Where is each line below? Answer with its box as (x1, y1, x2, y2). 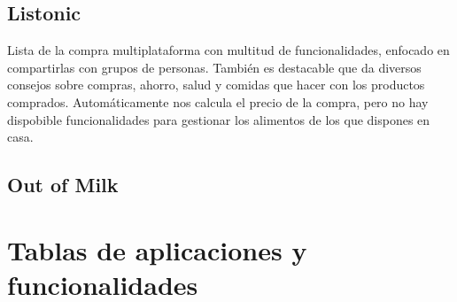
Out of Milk (7, 171, 119, 198)
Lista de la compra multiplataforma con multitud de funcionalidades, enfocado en (7, 41, 450, 59)
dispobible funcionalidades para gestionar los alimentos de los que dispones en (7, 110, 430, 128)
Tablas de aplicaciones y (7, 231, 307, 267)
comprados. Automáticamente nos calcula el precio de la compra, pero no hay (7, 92, 429, 111)
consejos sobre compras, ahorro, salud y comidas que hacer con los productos (7, 75, 425, 94)
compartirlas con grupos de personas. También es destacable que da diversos (7, 58, 422, 76)
